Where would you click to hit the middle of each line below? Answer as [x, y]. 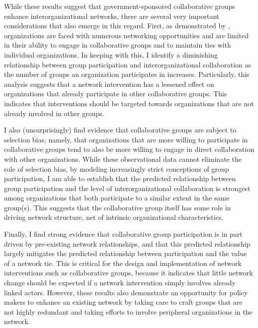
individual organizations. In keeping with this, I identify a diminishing [111, 54]
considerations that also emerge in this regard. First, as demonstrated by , [117, 26]
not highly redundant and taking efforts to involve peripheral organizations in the [128, 311]
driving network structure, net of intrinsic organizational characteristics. [114, 217]
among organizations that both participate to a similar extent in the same [117, 198]
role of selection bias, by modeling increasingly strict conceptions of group [117, 168]
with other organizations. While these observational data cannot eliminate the [123, 159]
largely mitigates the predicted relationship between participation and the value [126, 253]
